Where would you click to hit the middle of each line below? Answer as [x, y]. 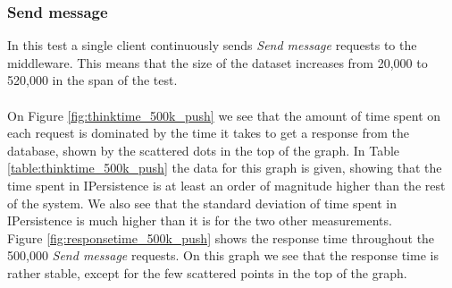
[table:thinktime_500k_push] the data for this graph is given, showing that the [225, 168]
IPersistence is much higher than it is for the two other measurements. [200, 220]
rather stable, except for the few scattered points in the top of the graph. [207, 272]
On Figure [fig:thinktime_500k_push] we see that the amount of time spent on [224, 115]
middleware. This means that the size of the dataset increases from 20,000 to [218, 62]
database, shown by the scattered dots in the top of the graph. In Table [204, 150]
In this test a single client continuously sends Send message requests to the [212, 45]
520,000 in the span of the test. [92, 80]
